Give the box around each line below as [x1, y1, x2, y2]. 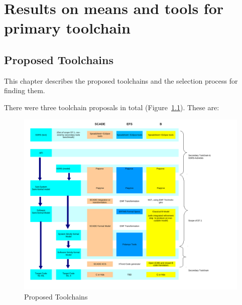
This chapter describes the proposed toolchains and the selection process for [4, 75, 238, 86]
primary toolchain [4, 18, 131, 38]
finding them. [4, 85, 45, 96]
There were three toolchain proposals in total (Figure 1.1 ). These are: [4, 102, 219, 112]
